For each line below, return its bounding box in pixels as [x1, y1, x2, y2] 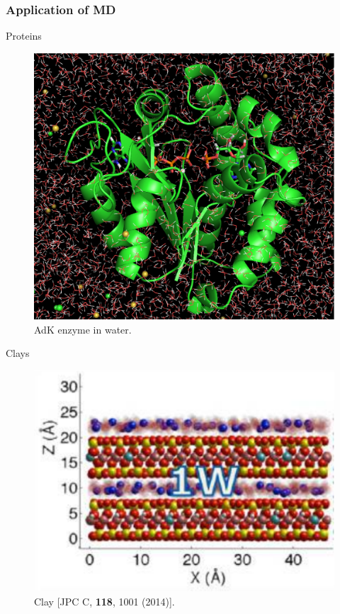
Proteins [6, 28, 42, 43]
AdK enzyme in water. [34, 322, 132, 336]
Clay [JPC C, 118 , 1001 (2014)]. [34, 594, 175, 609]
